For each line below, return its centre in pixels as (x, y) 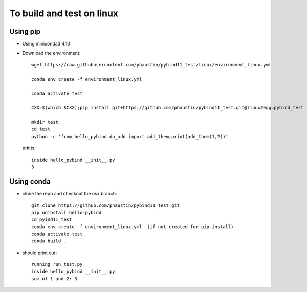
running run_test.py (57, 264)
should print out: (40, 253)
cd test (41, 129)
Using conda (30, 181)
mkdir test (45, 122)
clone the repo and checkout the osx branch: (70, 193)
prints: (29, 148)
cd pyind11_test (52, 220)
